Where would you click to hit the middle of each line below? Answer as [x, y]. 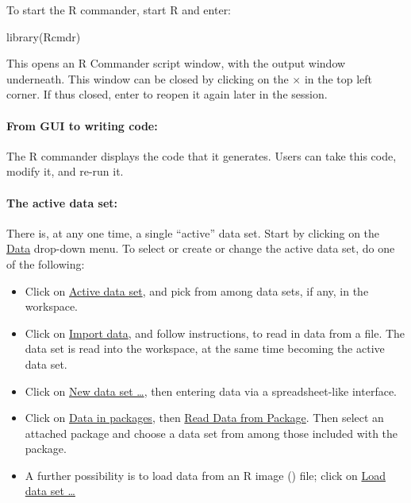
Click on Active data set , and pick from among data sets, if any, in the [197, 290]
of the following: [46, 263]
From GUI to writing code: [82, 125]
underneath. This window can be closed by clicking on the [148, 78]
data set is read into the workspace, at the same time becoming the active [205, 348]
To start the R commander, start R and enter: [119, 10]
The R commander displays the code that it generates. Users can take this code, [202, 155]
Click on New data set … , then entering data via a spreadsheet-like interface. [211, 391]
